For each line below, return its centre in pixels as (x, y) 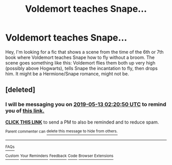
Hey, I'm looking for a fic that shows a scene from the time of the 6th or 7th (84, 52)
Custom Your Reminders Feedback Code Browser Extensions (59, 156)
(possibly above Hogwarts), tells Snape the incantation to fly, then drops (81, 68)
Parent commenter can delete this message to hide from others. (61, 131)
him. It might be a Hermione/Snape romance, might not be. (67, 74)
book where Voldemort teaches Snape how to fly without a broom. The (80, 57)
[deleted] (20, 90)
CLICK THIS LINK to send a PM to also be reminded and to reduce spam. (82, 122)
